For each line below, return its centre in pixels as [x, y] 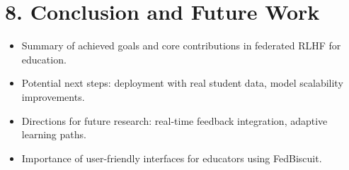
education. [44, 59]
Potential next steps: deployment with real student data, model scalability [182, 83]
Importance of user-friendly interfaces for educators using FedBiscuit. [172, 158]
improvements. [53, 96]
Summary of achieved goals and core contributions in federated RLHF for [181, 45]
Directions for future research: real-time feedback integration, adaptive [174, 120]
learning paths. [54, 134]
